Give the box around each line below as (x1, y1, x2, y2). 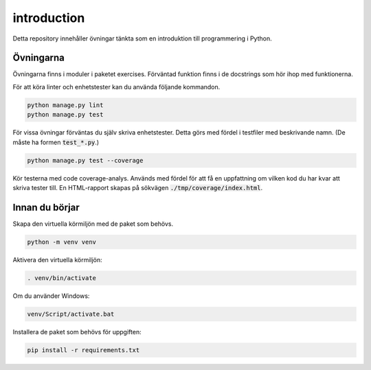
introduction (12, 10, 85, 25)
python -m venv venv (27, 238, 96, 246)
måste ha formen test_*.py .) (12, 138, 100, 146)
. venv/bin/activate (27, 274, 96, 281)
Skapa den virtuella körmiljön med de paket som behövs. (12, 220, 174, 228)
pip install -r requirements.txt (27, 346, 140, 354)
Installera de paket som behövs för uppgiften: (12, 327, 142, 336)
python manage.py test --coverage (27, 157, 144, 164)
